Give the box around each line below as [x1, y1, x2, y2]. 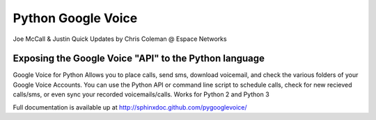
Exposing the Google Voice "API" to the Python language [13, 53, 265, 65]
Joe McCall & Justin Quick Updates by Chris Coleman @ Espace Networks [13, 35, 227, 43]
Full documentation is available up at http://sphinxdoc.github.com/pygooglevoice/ [13, 103, 247, 111]
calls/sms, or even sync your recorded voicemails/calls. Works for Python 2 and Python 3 [13, 90, 269, 98]
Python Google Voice [13, 10, 138, 26]
